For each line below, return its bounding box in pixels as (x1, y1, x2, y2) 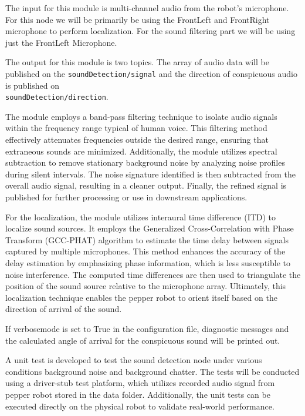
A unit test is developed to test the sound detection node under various (5, 354, 262, 366)
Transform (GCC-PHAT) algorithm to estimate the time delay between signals (5, 233, 289, 246)
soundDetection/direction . (5, 90, 109, 103)
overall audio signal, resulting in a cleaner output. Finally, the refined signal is (5, 179, 287, 192)
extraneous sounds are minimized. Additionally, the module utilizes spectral (5, 145, 277, 157)
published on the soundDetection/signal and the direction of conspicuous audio (5, 67, 297, 79)
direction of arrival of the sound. (5, 303, 122, 315)
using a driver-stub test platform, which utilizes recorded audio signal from (5, 377, 275, 389)
